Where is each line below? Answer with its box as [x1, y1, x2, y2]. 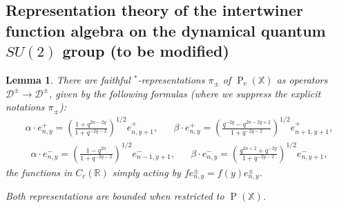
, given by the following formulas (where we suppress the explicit [48, 86, 321, 100]
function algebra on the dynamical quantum [6, 19, 326, 41]
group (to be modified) [62, 40, 229, 62]
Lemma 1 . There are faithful [6, 72, 131, 86]
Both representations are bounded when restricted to [6, 189, 224, 203]
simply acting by [112, 164, 181, 179]
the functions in [6, 164, 73, 179]
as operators [276, 72, 328, 86]
